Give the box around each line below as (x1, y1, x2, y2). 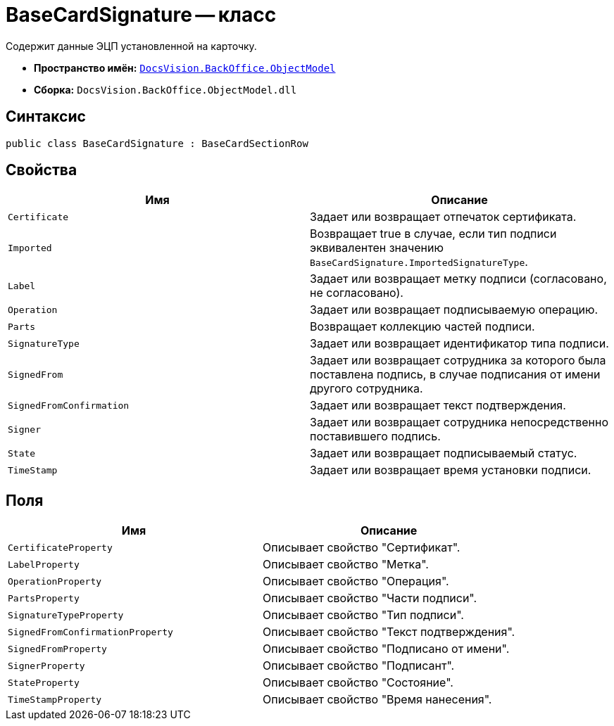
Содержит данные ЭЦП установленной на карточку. (6, 39, 257, 52)
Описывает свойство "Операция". (263, 574, 449, 589)
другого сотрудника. (310, 381, 423, 396)
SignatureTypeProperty (8, 609, 124, 620)
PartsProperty (8, 592, 80, 604)
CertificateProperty (8, 542, 113, 553)
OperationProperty (8, 575, 102, 587)
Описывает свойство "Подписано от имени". (263, 642, 510, 656)
